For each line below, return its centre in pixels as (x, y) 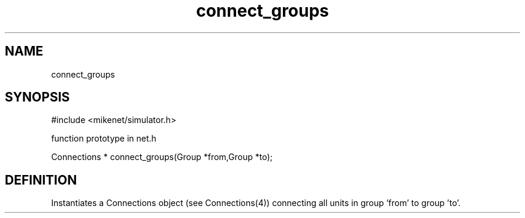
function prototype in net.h (104, 139)
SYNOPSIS (37, 97)
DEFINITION (41, 180)
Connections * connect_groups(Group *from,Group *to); (162, 157)
